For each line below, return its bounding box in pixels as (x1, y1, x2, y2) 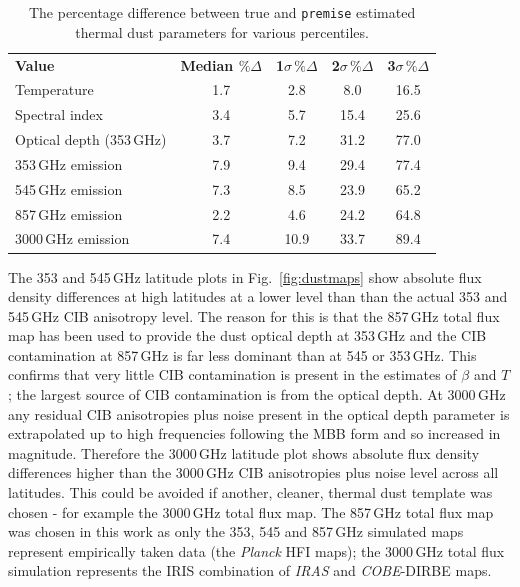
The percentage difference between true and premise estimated (28, 2, 416, 22)
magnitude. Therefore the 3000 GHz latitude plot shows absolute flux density (8, 442, 480, 463)
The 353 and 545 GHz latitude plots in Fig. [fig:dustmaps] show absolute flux (8, 266, 482, 287)
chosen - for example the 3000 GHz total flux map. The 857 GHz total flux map (8, 501, 494, 522)
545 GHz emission (15, 178, 123, 199)
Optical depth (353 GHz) (15, 129, 167, 150)
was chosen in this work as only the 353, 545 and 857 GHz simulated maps (8, 521, 464, 542)
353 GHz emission (15, 153, 123, 174)
